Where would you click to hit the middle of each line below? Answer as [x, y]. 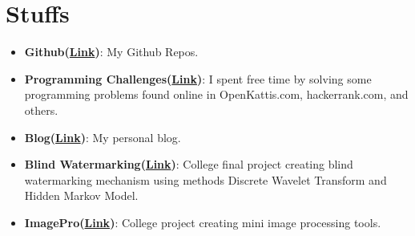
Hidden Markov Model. [81, 195]
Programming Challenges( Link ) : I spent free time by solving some [198, 78]
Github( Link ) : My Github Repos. [111, 52]
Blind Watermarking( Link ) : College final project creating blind [189, 164]
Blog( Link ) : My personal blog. [103, 137]
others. [41, 110]
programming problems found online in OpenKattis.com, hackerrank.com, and [216, 94]
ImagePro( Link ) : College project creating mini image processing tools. [203, 222]
